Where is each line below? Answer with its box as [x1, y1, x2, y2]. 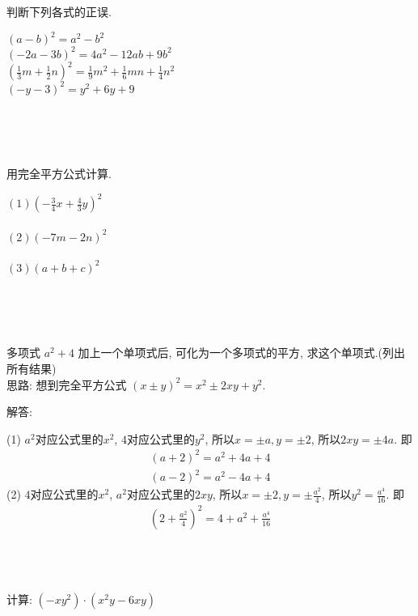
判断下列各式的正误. [6, 3, 112, 19]
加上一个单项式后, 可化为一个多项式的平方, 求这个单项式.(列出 [78, 344, 405, 361]
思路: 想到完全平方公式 [6, 376, 127, 393]
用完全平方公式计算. [6, 165, 112, 182]
